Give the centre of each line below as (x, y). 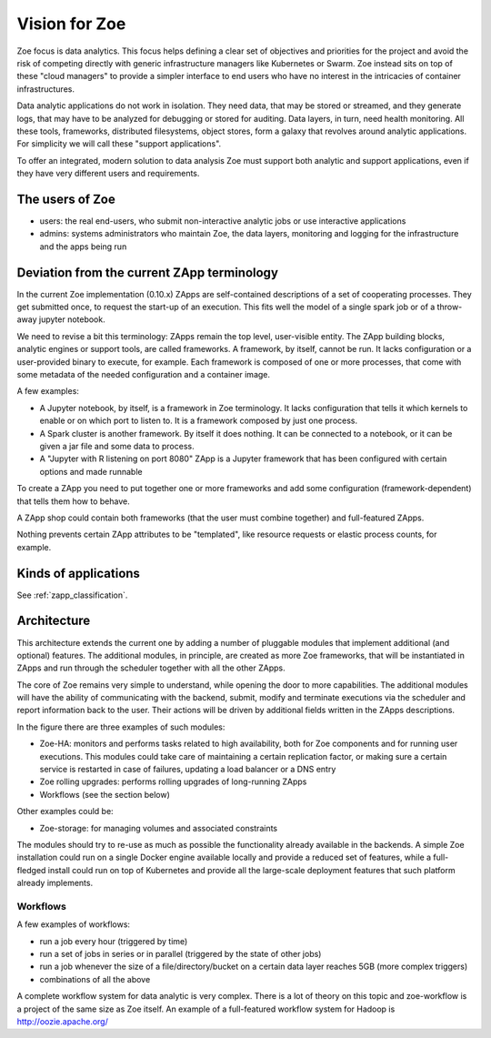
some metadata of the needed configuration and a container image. (144, 374)
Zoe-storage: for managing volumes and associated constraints (158, 828)
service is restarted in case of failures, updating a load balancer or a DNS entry (188, 770)
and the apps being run (83, 247)
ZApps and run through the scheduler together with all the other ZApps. (151, 668)
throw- (450, 307)
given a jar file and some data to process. (117, 446)
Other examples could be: (65, 811)
